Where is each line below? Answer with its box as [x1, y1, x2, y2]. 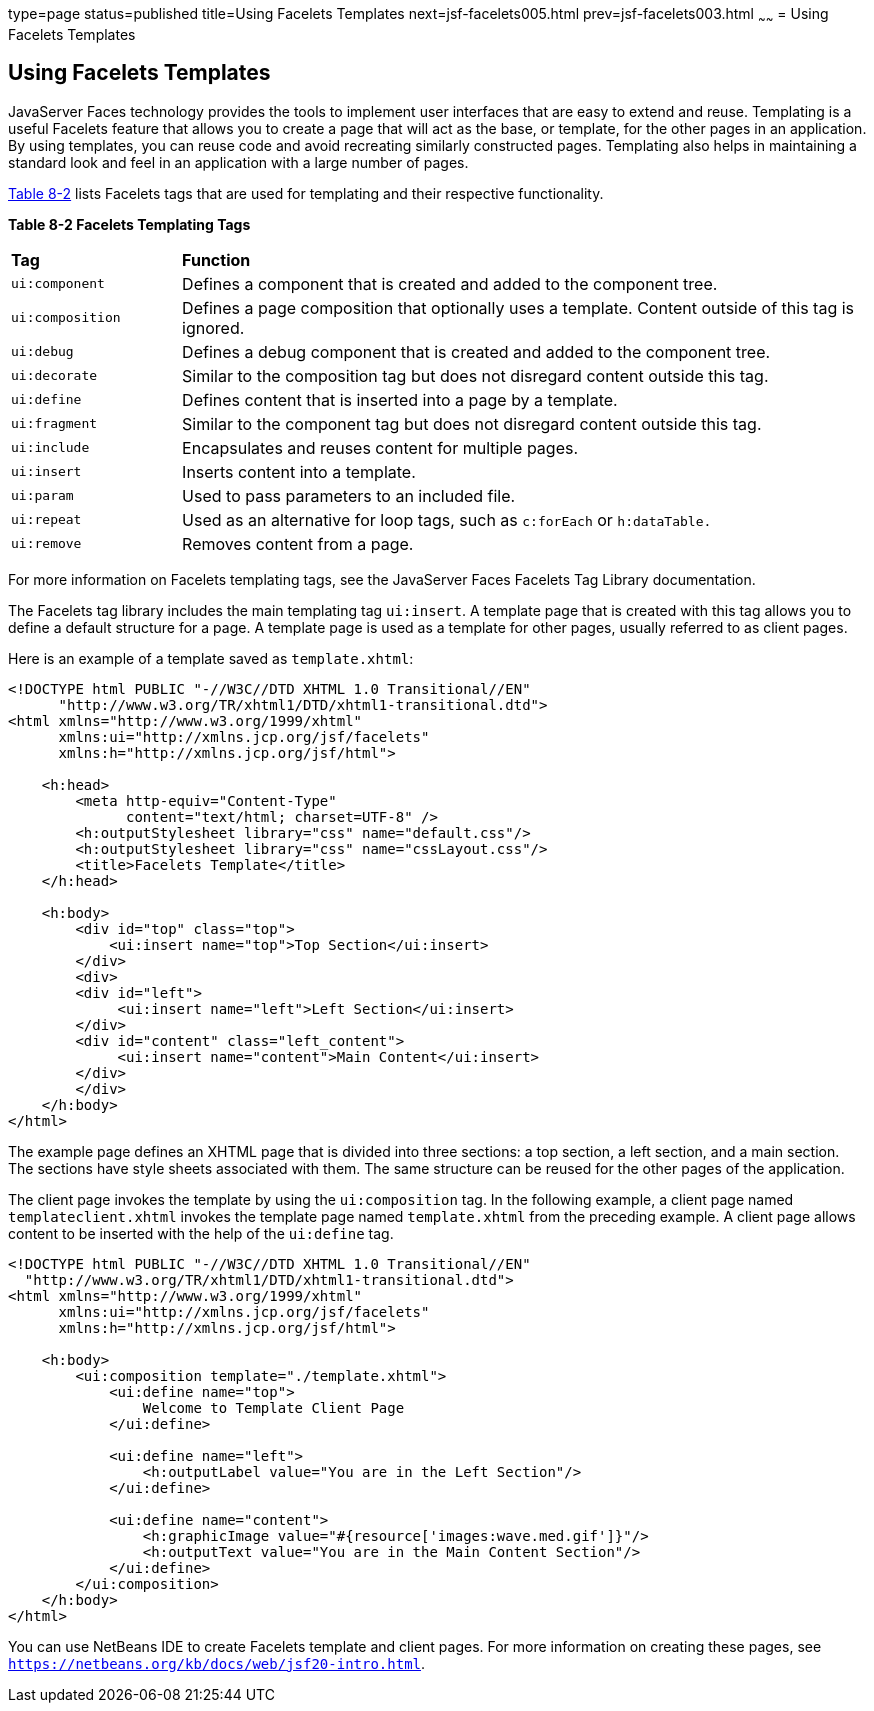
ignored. [182, 317, 245, 338]
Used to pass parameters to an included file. [182, 485, 516, 506]
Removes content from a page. [182, 533, 414, 554]
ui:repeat [11, 512, 82, 528]
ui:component [11, 276, 105, 292]
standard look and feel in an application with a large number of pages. [8, 153, 469, 171]
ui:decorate [11, 368, 98, 384]
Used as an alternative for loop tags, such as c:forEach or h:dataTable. [182, 509, 712, 530]
